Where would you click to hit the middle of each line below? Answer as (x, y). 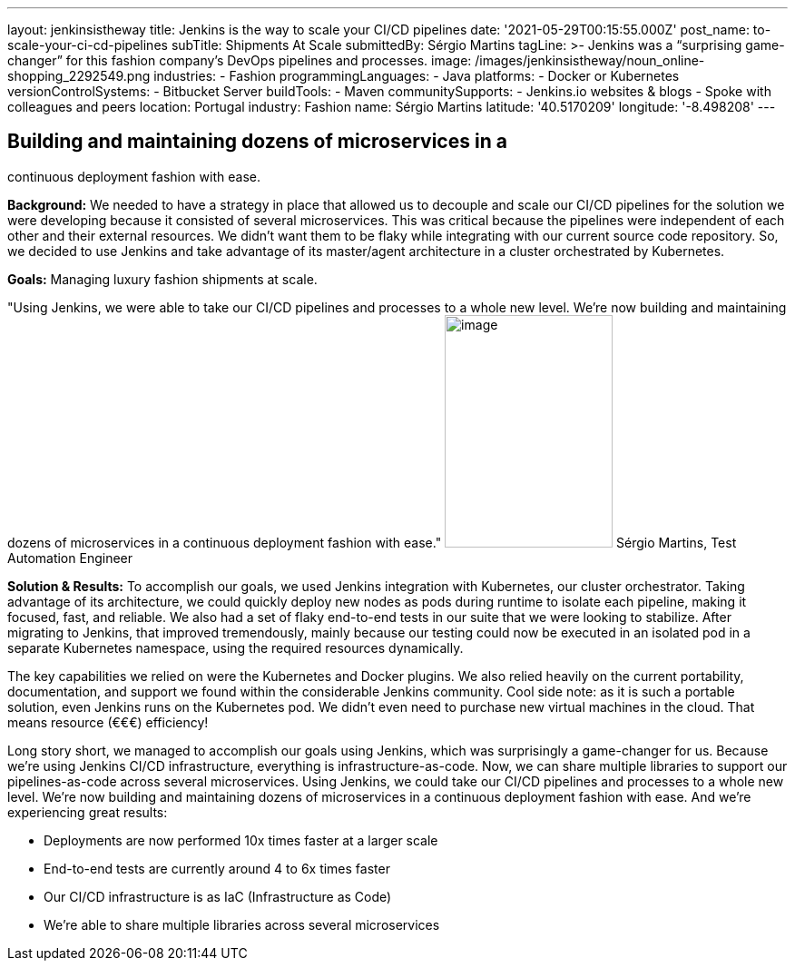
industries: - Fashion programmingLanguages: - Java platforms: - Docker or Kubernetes (417, 76)
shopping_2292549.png (79, 76)
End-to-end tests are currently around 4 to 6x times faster (217, 868)
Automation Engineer (70, 558)
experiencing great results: (88, 812)
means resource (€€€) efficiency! (108, 722)
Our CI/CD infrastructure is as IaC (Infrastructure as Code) (218, 896)
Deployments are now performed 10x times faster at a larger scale (241, 840)
